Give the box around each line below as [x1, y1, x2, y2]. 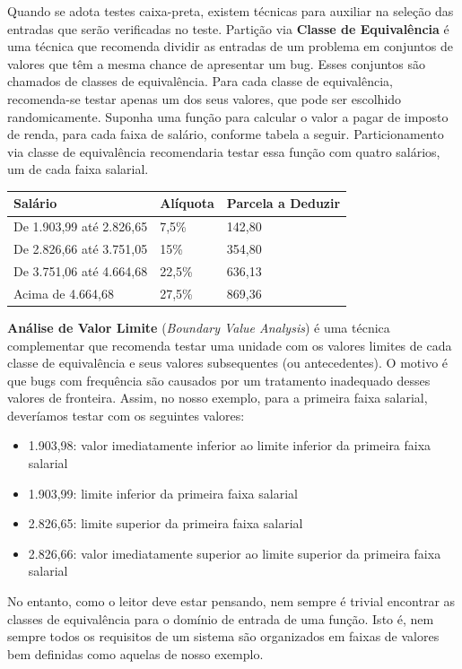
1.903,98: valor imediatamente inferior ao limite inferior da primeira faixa [28, 436, 431, 455]
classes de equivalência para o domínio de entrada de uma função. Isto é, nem [7, 609, 434, 628]
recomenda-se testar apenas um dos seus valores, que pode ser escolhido [7, 89, 402, 108]
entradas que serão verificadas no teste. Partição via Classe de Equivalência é [7, 19, 449, 38]
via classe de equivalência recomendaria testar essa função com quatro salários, [7, 142, 440, 161]
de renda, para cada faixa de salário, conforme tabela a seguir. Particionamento [7, 125, 444, 143]
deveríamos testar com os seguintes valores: [7, 405, 245, 424]
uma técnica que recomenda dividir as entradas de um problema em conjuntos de [7, 37, 453, 56]
